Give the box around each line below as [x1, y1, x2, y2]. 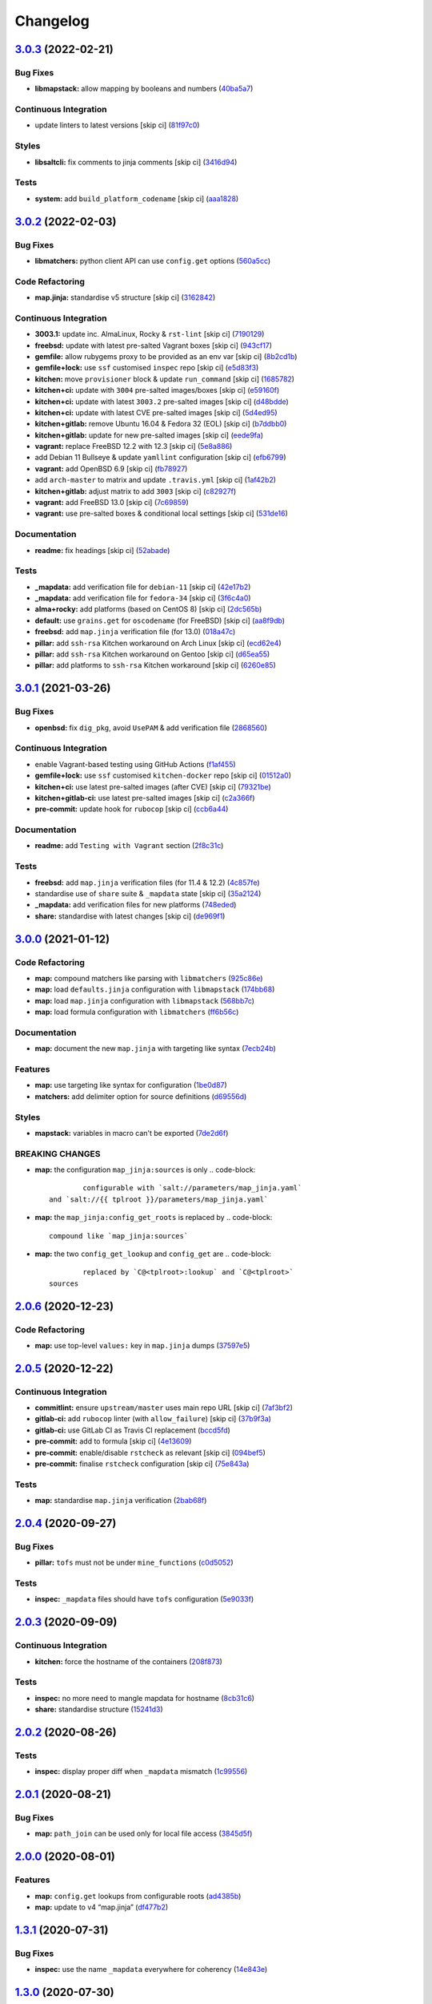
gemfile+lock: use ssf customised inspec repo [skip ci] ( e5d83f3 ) [34, 363, 259, 373]
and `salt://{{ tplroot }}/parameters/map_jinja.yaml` [49, 1194, 269, 1204]
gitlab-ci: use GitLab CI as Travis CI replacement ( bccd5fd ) [34, 1425, 231, 1435]
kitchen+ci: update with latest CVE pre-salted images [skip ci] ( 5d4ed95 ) [34, 407, 278, 417]
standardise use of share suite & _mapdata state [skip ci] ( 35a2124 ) [34, 888, 262, 898]
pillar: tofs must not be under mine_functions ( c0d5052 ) [34, 1558, 234, 1567]
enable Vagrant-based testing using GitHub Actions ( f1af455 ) [34, 759, 236, 769]
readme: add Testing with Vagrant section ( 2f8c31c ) [34, 841, 224, 850]
